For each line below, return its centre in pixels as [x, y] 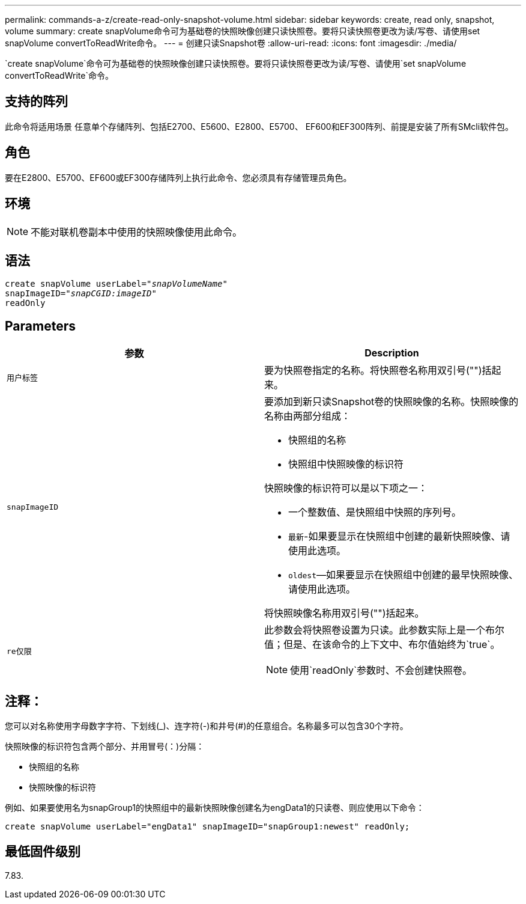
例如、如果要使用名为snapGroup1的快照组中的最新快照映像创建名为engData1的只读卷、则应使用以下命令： [215, 808]
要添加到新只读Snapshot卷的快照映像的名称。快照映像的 [391, 402]
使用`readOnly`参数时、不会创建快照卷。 [381, 670]
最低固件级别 [43, 852]
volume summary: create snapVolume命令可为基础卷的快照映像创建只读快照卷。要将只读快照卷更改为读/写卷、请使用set [243, 31]
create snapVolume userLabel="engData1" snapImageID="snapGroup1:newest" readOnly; [207, 827]
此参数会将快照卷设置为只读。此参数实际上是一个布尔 [385, 630]
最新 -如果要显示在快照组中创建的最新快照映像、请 [399, 536]
